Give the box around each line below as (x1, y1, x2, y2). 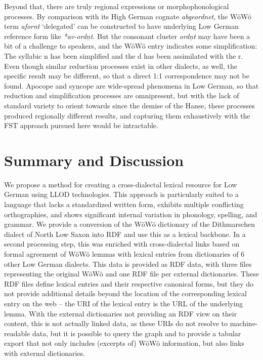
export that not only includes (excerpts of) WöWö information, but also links (4, 338, 244, 348)
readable (4, 328, 30, 338)
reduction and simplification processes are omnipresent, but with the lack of (4, 90, 239, 101)
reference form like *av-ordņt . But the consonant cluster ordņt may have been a (4, 30, 250, 41)
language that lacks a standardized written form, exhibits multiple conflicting (4, 199, 244, 210)
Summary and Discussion (4, 149, 184, 170)
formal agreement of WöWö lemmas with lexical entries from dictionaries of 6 (4, 249, 245, 259)
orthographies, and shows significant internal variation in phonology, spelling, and (4, 209, 257, 219)
